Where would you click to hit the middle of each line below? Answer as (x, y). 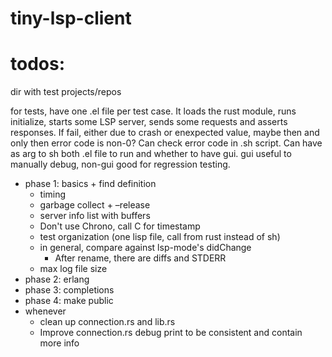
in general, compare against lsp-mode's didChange (145, 248)
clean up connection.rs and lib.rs (107, 322)
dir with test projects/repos (66, 92)
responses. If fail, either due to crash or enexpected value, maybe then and (165, 133)
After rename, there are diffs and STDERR (140, 258)
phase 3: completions (69, 290)
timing (53, 194)
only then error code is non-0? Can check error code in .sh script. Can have (166, 143)
